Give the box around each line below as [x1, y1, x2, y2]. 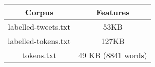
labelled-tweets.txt [8, 21, 71, 32]
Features [96, 6, 130, 18]
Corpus [25, 6, 54, 18]
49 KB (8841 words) [78, 49, 147, 61]
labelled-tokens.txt [8, 35, 71, 46]
